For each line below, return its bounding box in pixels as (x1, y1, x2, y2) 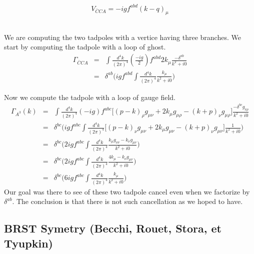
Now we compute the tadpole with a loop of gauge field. (4, 91, 175, 102)
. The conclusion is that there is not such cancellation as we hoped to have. (12, 196, 243, 206)
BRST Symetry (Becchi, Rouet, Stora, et (4, 220, 221, 236)
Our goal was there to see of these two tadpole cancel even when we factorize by (4, 186, 250, 196)
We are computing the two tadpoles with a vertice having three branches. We (4, 31, 241, 42)
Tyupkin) (4, 235, 53, 250)
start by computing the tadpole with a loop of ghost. (4, 41, 166, 52)
